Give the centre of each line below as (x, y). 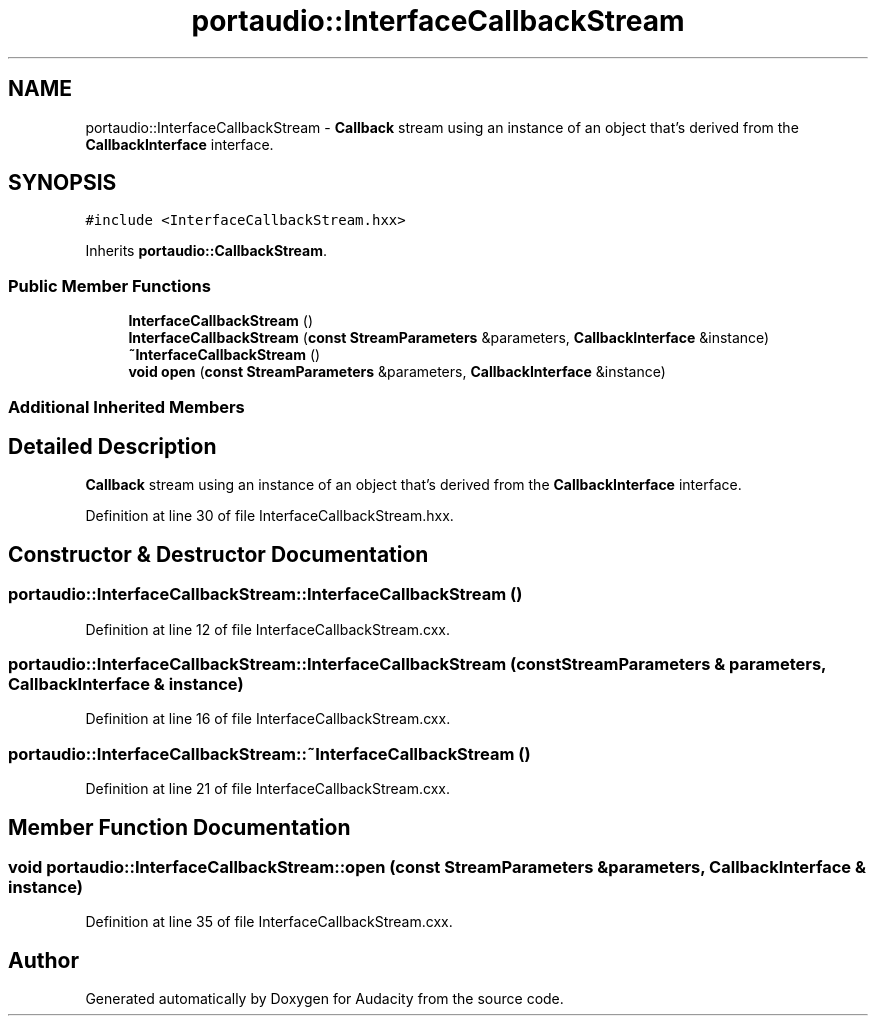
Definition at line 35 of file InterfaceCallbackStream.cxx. (269, 922)
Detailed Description (112, 446)
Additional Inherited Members (126, 406)
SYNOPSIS (62, 183)
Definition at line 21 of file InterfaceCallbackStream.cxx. (268, 789)
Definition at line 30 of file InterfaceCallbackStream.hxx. (269, 516)
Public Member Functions (109, 285)
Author (43, 960)
